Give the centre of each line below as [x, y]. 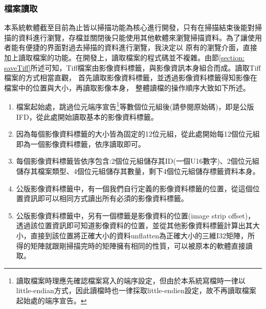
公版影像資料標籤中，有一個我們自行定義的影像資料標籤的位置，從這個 [134, 188]
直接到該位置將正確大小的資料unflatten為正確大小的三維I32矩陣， [139, 235]
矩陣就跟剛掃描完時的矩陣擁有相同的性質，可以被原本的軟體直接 [138, 245]
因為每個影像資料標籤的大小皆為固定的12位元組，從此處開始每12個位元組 [138, 134]
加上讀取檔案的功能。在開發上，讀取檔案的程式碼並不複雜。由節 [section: [124, 57]
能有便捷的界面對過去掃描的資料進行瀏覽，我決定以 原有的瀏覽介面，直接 [134, 47]
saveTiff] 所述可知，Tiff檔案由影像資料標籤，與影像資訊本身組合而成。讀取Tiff [132, 67]
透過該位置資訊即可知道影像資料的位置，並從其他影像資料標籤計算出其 [134, 225]
